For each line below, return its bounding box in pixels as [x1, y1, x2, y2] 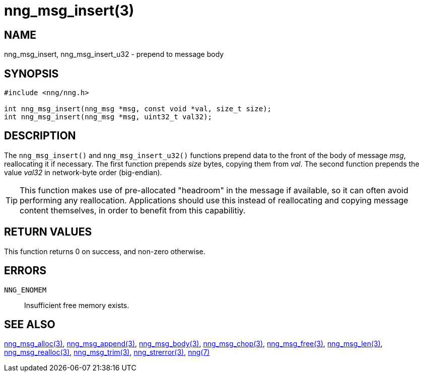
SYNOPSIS [4, 67, 59, 80]
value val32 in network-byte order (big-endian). [4, 168, 162, 177]
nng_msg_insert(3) [4, 2, 134, 19]
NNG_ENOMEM [4, 285, 47, 294]
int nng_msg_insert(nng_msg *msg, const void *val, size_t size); [4, 105, 272, 113]
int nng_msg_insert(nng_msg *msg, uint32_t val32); [4, 113, 213, 121]
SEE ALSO [4, 318, 55, 331]
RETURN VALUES [4, 225, 92, 239]
